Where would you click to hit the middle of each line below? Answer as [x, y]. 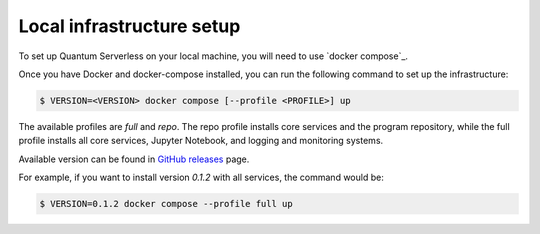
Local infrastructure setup [129, 26]
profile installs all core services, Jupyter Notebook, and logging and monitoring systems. [201, 141]
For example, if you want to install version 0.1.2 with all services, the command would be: [201, 177]
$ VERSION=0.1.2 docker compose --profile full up [166, 204]
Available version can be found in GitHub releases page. [134, 159]
